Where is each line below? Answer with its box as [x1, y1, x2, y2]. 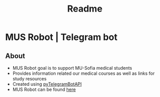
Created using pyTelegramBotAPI [12, 81, 82, 87]
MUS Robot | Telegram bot [5, 31, 118, 43]
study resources [12, 76, 47, 81]
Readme [67, 3, 102, 15]
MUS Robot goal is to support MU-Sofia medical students [12, 65, 132, 71]
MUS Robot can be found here [12, 86, 76, 92]
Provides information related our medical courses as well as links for [12, 70, 155, 76]
